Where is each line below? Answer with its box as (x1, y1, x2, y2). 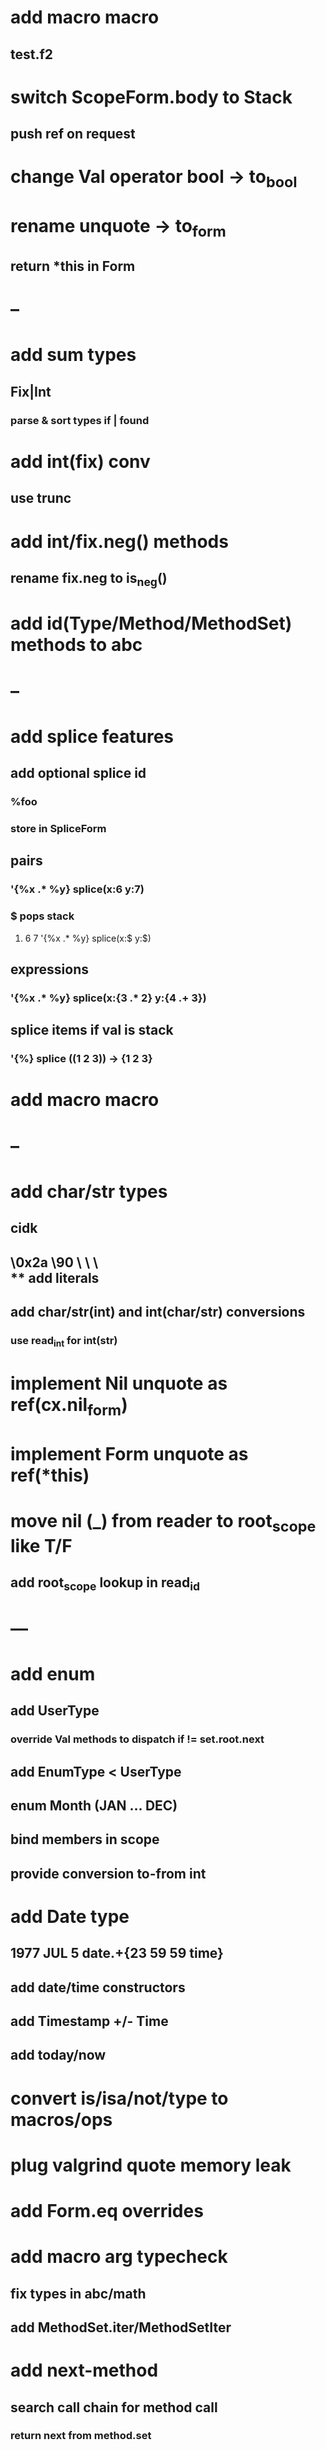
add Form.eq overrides (10, 2199, 204, 2222)
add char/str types (10, 1180, 168, 1203)
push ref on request (10, 126, 136, 143)
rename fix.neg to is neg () (10, 569, 168, 590)
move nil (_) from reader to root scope (10, 1510, 317, 1536)
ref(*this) (10, 1464, 90, 1487)
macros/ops (10, 2108, 113, 2131)
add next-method (10, 2359, 159, 2382)
